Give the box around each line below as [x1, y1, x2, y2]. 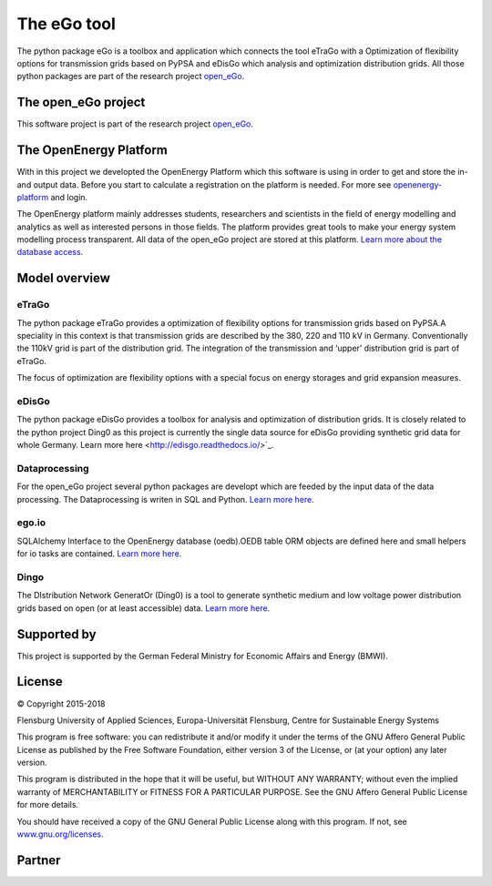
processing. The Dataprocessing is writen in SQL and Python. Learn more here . [16, 494, 314, 504]
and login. [50, 191, 88, 202]
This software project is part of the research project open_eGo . [16, 118, 254, 129]
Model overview [16, 270, 111, 286]
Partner [16, 852, 61, 868]
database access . [16, 247, 84, 258]
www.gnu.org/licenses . [16, 829, 104, 840]
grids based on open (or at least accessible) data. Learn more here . [16, 602, 271, 614]
